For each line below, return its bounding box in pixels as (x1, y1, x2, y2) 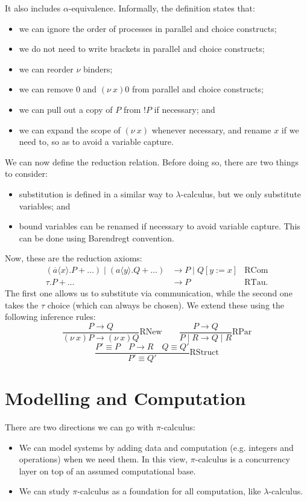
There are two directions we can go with (5, 421, 154, 433)
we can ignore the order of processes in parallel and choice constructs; (19, 22, 277, 34)
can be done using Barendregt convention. (19, 231, 174, 244)
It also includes (5, 2, 61, 14)
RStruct (189, 348, 220, 357)
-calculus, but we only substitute (180, 187, 302, 200)
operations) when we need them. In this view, (19, 453, 188, 465)
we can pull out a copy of (19, 103, 113, 115)
